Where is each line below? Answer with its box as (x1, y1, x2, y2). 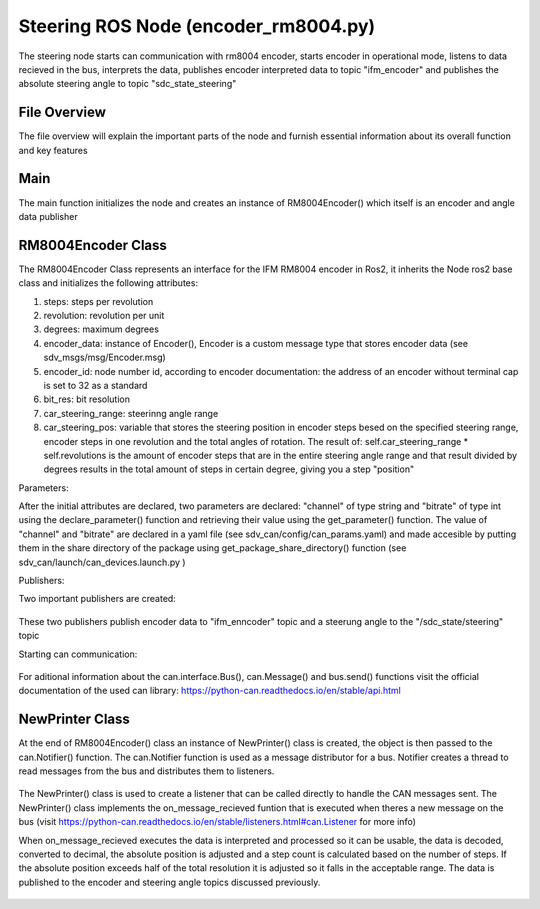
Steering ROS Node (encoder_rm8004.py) (18, 15, 376, 37)
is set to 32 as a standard (43, 379, 148, 391)
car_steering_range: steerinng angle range (43, 407, 219, 419)
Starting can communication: (18, 648, 138, 660)
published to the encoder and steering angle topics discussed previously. (18, 876, 321, 888)
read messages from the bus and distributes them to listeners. (18, 765, 275, 777)
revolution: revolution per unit (43, 310, 165, 321)
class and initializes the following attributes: (18, 277, 199, 289)
